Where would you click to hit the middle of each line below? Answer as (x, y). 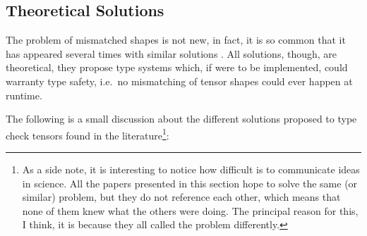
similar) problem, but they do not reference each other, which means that (181, 197)
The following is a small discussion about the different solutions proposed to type (181, 119)
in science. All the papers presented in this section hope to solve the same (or (190, 183)
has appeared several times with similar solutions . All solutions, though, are (172, 53)
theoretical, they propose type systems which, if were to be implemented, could (177, 67)
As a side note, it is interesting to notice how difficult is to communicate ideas (191, 169)
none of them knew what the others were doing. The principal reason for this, (190, 210)
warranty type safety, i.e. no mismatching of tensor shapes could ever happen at (179, 81)
